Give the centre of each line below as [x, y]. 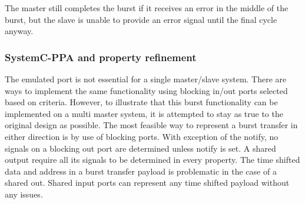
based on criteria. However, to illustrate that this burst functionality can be [141, 102]
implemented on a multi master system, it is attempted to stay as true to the [144, 113]
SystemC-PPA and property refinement [101, 57]
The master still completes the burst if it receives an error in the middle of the [147, 8]
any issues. [24, 194]
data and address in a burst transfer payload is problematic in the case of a [141, 171]
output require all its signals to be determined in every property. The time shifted [152, 160]
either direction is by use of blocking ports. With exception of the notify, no [142, 136]
